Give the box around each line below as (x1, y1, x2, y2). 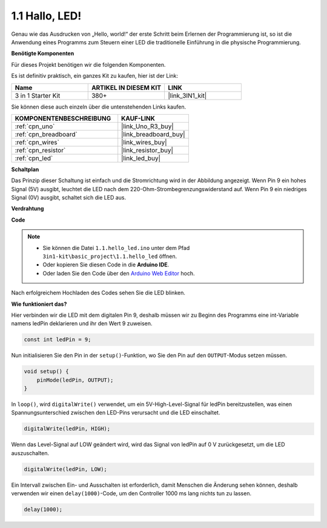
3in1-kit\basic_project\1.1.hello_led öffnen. (42, 252, 177, 260)
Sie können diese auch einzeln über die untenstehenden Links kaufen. (11, 103, 187, 110)
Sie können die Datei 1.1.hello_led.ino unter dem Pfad (42, 244, 190, 251)
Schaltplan (11, 166, 39, 173)
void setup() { (24, 368, 69, 375)
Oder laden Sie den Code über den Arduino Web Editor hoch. (42, 269, 195, 277)
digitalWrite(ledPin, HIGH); (24, 425, 111, 432)
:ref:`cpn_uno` (15, 122, 55, 130)
